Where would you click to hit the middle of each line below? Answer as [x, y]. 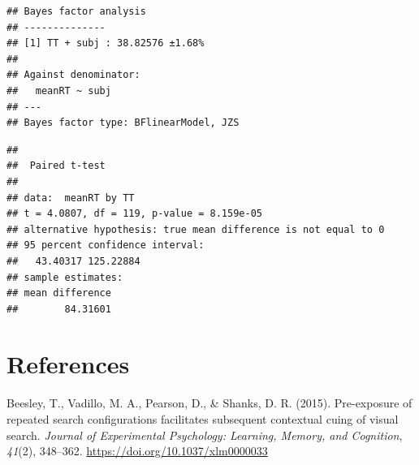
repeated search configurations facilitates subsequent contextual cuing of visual [203, 419]
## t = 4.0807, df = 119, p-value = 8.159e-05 [134, 214]
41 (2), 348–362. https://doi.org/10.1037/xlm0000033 [137, 451]
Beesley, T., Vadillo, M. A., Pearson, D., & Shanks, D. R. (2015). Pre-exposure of [209, 403]
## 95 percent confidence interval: [106, 245]
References [68, 364]
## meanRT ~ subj [59, 90]
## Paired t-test [56, 166]
